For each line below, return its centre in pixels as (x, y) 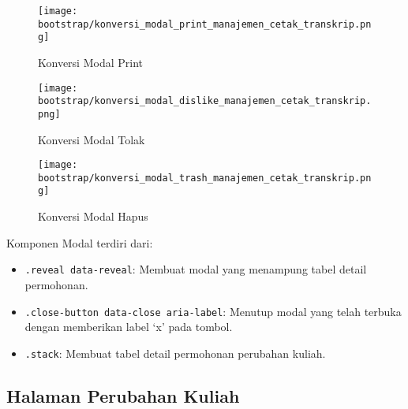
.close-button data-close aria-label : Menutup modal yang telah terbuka (213, 311)
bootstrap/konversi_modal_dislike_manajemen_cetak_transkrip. (205, 101)
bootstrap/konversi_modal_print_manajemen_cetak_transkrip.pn (205, 24)
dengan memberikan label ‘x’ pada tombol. (129, 327)
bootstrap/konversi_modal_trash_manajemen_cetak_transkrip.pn (205, 178)
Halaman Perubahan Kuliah (123, 395)
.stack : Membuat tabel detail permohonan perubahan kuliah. (175, 353)
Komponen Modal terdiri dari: (80, 242)
